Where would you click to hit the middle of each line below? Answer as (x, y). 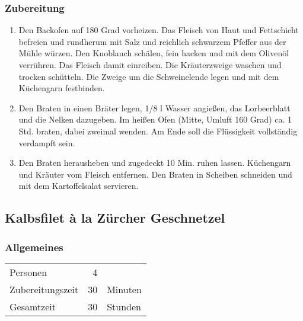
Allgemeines (34, 247)
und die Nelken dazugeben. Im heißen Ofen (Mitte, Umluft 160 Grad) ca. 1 (155, 119)
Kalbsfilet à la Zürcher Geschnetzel (115, 218)
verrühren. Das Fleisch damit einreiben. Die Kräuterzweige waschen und (150, 65)
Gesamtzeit (33, 306)
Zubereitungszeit (44, 289)
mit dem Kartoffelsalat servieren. (79, 186)
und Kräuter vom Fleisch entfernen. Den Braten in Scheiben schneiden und (155, 174)
